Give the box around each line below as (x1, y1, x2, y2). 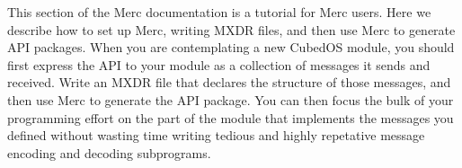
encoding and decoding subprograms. (7, 143, 211, 162)
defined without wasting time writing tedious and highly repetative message (7, 126, 425, 145)
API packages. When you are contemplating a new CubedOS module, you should (7, 38, 455, 57)
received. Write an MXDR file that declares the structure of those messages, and (7, 73, 451, 92)
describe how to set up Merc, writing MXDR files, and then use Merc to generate (7, 20, 456, 39)
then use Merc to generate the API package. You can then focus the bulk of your (7, 90, 454, 109)
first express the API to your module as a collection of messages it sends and (7, 55, 431, 74)
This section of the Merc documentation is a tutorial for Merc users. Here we (7, 3, 431, 21)
